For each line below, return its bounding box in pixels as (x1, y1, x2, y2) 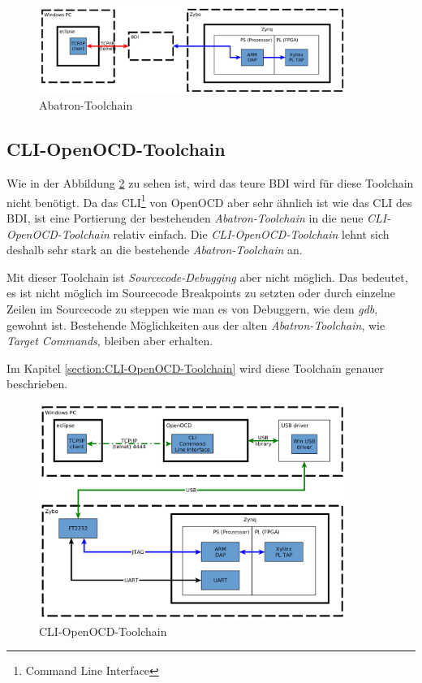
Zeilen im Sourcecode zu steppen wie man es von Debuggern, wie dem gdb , (6, 300, 378, 317)
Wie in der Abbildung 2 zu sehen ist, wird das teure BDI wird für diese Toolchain (6, 175, 414, 192)
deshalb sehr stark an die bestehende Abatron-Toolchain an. (6, 241, 303, 258)
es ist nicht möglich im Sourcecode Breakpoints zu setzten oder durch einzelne (6, 284, 395, 301)
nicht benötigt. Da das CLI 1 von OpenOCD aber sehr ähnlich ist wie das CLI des (6, 191, 412, 210)
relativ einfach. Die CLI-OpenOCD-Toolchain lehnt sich (113, 225, 390, 242)
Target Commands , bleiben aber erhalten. (6, 332, 213, 349)
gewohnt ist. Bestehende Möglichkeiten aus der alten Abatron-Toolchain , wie (6, 316, 385, 333)
